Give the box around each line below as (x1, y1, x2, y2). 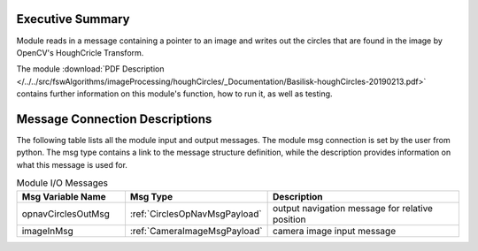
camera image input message (272, 224, 397, 237)
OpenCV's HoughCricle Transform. (16, 47, 144, 57)
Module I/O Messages (16, 177, 109, 189)
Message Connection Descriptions (16, 111, 212, 126)
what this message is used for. (16, 159, 128, 170)
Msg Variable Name (21, 190, 106, 202)
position (272, 213, 306, 225)
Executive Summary (16, 11, 130, 27)
